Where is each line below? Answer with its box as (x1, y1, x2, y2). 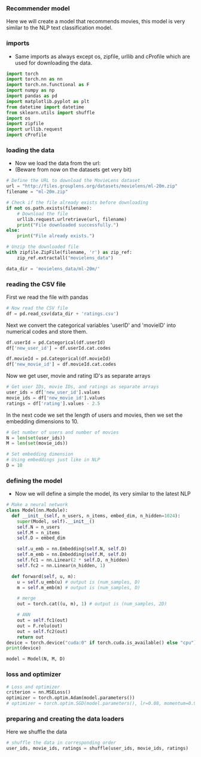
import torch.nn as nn (6, 76, 63, 82)
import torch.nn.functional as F (6, 82, 90, 88)
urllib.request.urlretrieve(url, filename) (17, 216, 127, 222)
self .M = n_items (17, 529, 60, 535)
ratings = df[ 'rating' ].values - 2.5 (6, 400, 100, 407)
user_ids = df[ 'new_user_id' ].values (6, 389, 100, 396)
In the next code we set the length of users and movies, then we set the (6, 411, 183, 419)
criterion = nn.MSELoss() (6, 689, 71, 695)
